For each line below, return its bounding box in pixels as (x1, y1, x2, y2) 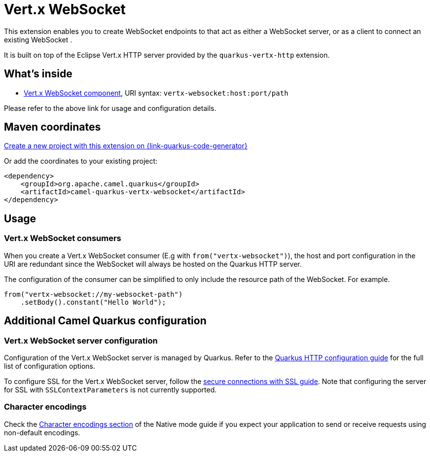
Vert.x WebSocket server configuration (4, 335, 158, 346)
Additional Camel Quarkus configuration (4, 315, 207, 327)
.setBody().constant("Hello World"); (20, 298, 166, 306)
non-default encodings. (4, 428, 80, 437)
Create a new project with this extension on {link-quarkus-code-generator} (4, 141, 248, 150)
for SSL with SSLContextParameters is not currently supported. (4, 385, 217, 394)
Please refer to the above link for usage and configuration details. (4, 104, 216, 112)
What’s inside (4, 68, 72, 80)
